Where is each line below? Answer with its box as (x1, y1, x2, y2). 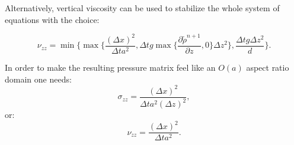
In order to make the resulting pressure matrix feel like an (5, 61, 216, 73)
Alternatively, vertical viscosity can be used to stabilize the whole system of (5, 2, 280, 14)
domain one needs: (5, 72, 72, 85)
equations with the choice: (5, 13, 100, 25)
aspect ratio (246, 61, 289, 73)
